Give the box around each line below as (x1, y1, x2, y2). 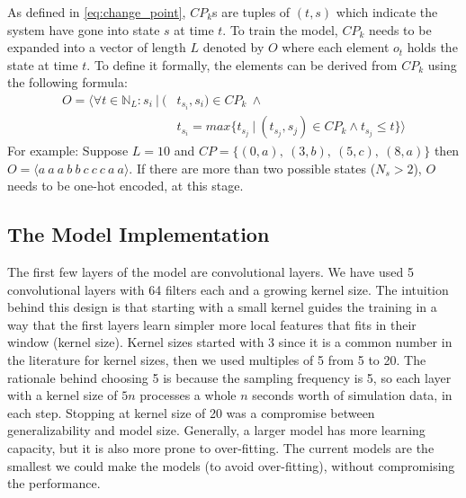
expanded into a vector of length (7, 38, 186, 57)
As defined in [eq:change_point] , (7, 3, 186, 21)
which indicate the (336, 3, 438, 21)
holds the (407, 38, 458, 57)
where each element (282, 38, 390, 57)
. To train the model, (222, 20, 338, 39)
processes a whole (139, 386, 237, 405)
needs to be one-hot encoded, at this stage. (7, 176, 244, 195)
